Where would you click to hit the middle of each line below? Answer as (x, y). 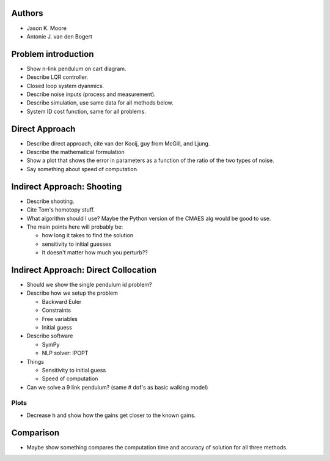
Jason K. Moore (46, 28)
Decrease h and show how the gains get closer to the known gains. (111, 415)
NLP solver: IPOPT (65, 353)
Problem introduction (53, 54)
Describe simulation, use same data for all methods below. (100, 103)
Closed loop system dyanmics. (65, 86)
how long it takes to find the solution (88, 235)
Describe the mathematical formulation (75, 152)
